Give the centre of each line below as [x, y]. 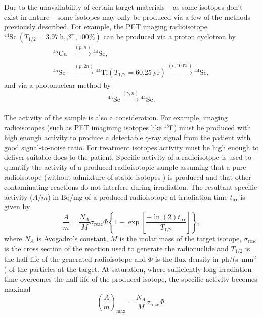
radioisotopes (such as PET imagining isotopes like [83, 127]
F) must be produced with [210, 127]
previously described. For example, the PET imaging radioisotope [106, 27]
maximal [17, 288]
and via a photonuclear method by [58, 85]
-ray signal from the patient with [200, 137]
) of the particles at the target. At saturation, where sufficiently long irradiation [128, 269]
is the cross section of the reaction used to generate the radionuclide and [116, 248]
